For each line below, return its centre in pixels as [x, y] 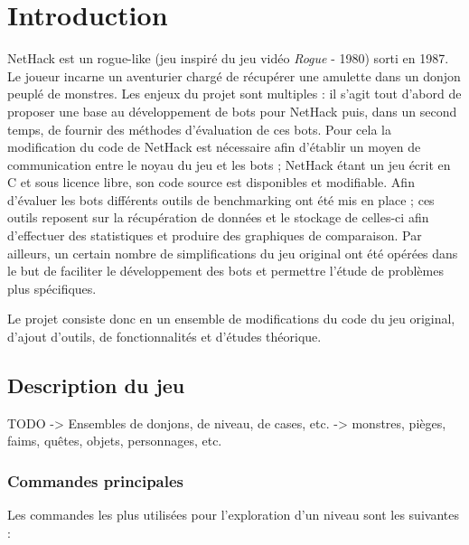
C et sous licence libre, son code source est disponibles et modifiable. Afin [211, 182]
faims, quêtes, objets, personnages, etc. [115, 441]
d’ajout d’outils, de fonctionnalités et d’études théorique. [164, 337]
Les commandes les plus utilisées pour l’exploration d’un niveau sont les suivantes [233, 515]
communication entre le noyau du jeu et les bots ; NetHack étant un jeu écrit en [229, 164]
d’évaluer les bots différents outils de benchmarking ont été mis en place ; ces [221, 199]
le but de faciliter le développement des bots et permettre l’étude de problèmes [225, 271]
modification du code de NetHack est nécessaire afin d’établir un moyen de [214, 147]
